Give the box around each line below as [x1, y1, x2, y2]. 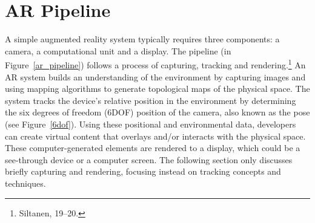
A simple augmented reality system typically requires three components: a [5, 33, 280, 45]
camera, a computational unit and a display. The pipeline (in [5, 44, 231, 57]
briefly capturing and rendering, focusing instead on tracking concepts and [5, 165, 281, 178]
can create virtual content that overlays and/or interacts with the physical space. [5, 129, 306, 142]
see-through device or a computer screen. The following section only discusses [5, 153, 293, 166]
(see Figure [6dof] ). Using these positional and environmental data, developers [5, 117, 296, 130]
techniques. [5, 176, 46, 189]
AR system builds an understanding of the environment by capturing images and [5, 70, 306, 83]
